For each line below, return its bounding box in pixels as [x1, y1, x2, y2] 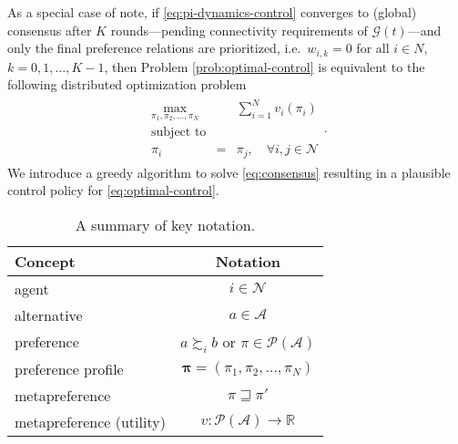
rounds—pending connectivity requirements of [110, 20, 368, 39]
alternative [15, 304, 83, 325]
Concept [15, 250, 76, 272]
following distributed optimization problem [7, 75, 247, 94]
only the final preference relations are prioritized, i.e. [7, 38, 301, 57]
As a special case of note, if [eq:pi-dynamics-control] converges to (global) [7, 3, 417, 21]
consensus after [7, 20, 92, 39]
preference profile [15, 357, 124, 379]
